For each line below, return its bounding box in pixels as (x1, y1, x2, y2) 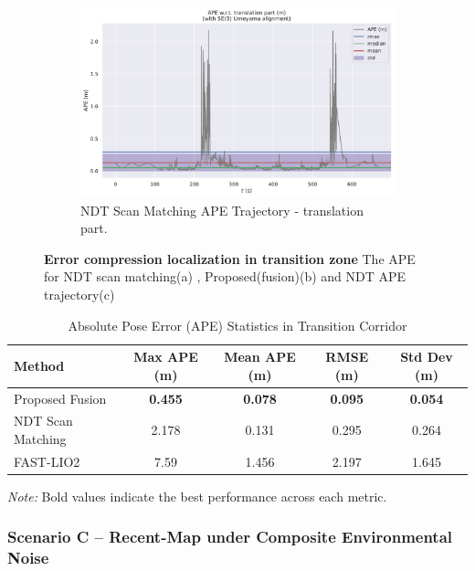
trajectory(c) (44, 284, 115, 303)
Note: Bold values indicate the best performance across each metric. (7, 486, 387, 505)
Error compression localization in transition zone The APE (44, 248, 416, 268)
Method (14, 355, 65, 375)
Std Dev (400, 347, 453, 366)
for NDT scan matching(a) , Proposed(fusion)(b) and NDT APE (44, 267, 406, 286)
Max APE (133, 347, 198, 366)
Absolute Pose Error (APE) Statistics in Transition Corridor (68, 315, 407, 334)
